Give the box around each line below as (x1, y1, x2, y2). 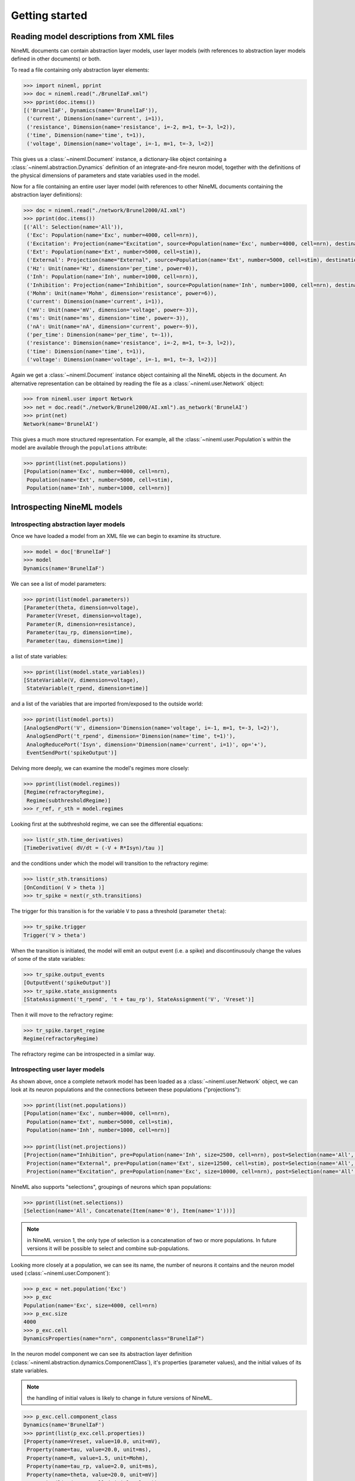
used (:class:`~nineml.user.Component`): (11, 1270, 111, 1277)
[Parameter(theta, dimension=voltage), (23, 604, 139, 611)
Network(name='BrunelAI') (23, 421, 99, 427)
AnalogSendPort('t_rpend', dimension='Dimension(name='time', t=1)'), (27, 733, 236, 740)
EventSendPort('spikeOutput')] (27, 749, 118, 756)
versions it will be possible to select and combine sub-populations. (27, 1245, 189, 1252)
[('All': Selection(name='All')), (23, 223, 124, 230)
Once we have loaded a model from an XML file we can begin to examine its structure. (11, 532, 221, 539)
